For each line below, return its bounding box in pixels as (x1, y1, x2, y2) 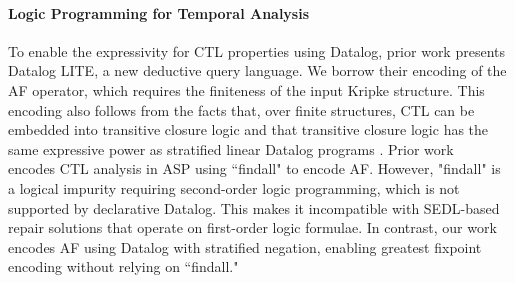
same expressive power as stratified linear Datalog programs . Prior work (8, 138, 454, 159)
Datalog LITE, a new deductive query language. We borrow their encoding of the (8, 60, 507, 81)
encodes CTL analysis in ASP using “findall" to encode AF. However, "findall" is (8, 158, 501, 179)
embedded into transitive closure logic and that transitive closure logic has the (8, 119, 489, 140)
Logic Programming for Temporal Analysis (8, 2, 310, 23)
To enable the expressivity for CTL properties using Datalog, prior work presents (8, 40, 506, 61)
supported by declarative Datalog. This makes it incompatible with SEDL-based (8, 197, 500, 218)
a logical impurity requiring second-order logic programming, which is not (8, 177, 460, 198)
